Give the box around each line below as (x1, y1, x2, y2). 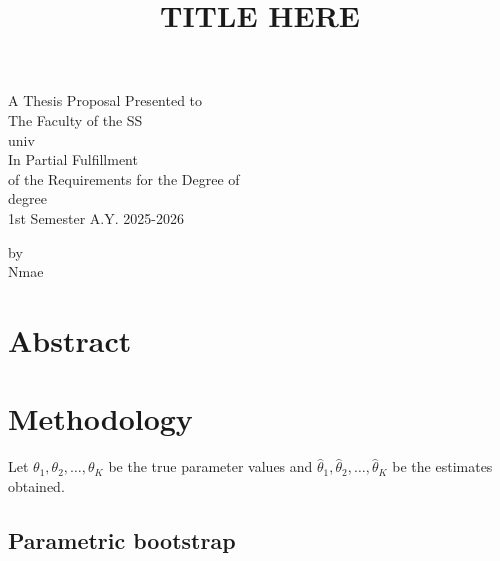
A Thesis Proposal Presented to (8, 90, 203, 111)
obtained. (8, 475, 65, 496)
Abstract (8, 319, 132, 360)
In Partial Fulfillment (8, 149, 138, 170)
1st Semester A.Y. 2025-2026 (8, 207, 184, 228)
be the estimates (392, 456, 493, 477)
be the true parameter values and (108, 456, 313, 477)
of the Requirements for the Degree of (8, 168, 240, 189)
